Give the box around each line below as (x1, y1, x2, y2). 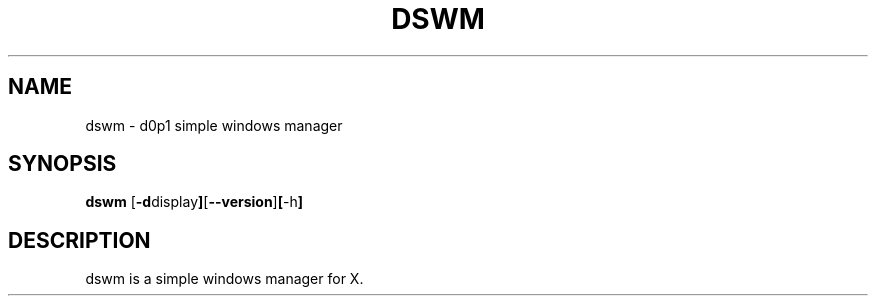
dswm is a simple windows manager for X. (85, 270, 364, 288)
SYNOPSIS (8, 151, 117, 177)
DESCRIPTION (8, 227, 151, 253)
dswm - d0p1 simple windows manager (85, 116, 343, 134)
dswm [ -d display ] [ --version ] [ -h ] (85, 193, 303, 211)
